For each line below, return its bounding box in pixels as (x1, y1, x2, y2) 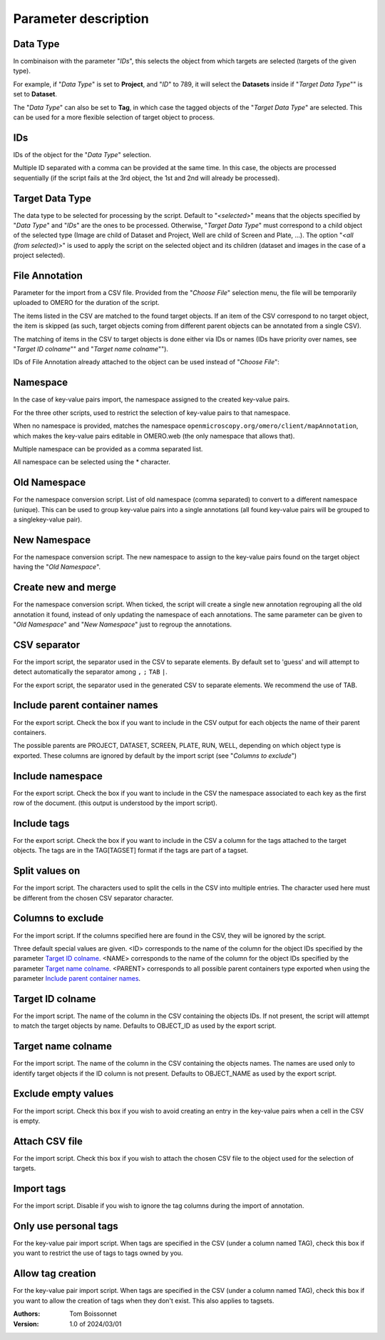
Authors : (13, 1309, 41, 1318)
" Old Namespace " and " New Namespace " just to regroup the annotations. (13, 620, 232, 629)
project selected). (13, 251, 66, 260)
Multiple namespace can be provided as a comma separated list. (13, 444, 203, 453)
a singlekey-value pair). (13, 515, 82, 524)
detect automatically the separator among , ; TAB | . (13, 668, 168, 676)
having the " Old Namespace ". (13, 563, 101, 571)
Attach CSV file (13, 1135, 83, 1147)
